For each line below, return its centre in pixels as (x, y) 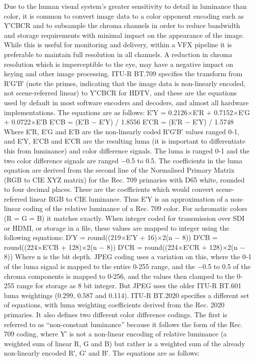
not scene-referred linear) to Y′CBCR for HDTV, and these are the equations (120, 93)
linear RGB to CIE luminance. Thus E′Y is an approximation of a (129, 198)
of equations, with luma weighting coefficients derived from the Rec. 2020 (114, 305)
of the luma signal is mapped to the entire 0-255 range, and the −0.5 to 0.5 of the (127, 266)
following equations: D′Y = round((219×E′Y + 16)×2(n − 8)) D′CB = (111, 237)
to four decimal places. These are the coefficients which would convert (109, 189)
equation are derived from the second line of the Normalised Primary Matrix (119, 170)
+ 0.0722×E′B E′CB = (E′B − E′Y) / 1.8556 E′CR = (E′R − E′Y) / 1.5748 (119, 122)
